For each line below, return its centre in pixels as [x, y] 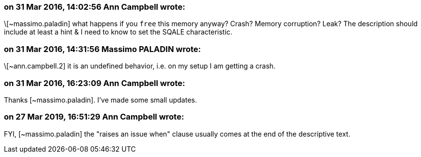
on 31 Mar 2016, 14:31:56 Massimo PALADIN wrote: [102, 49]
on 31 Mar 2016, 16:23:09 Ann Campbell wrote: [95, 83]
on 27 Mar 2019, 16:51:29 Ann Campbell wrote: [94, 117]
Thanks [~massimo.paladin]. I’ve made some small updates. [100, 100]
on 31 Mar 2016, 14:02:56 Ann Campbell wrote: [95, 7]
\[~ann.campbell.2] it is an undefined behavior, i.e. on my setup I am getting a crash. [140, 66]
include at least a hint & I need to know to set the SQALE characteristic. [118, 32]
